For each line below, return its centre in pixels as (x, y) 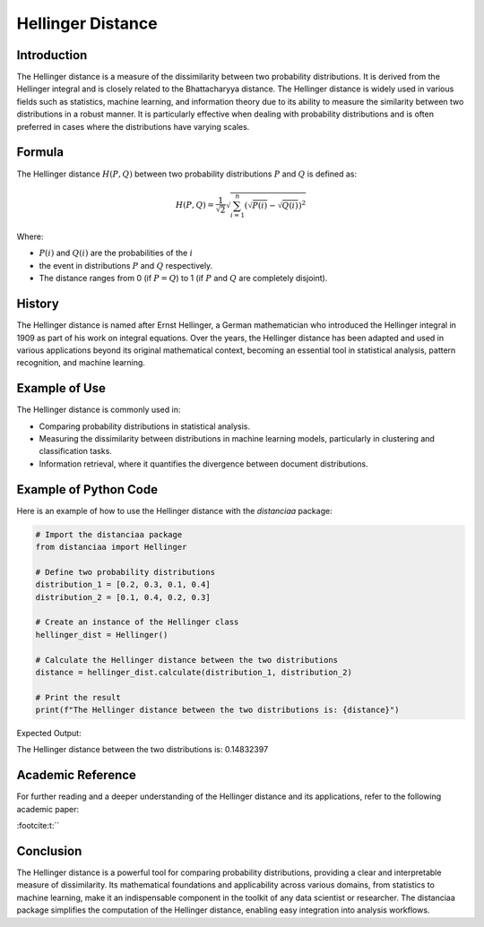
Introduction (52, 55)
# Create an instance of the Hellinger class (137, 622)
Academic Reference (76, 775)
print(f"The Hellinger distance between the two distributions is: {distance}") (217, 710)
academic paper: (48, 809)
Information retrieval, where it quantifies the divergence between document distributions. (204, 463)
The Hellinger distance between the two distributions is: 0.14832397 (143, 750)
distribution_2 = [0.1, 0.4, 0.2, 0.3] (123, 597)
